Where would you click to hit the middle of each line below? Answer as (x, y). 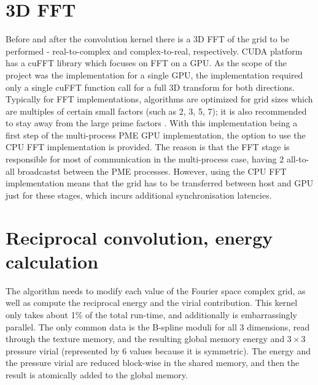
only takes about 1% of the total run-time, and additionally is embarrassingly (151, 314)
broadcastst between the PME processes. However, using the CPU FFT (152, 171)
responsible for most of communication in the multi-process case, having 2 (145, 159)
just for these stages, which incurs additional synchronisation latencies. (139, 195)
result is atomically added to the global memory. (97, 374)
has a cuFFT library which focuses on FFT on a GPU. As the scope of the (146, 63)
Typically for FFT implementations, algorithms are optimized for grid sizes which (159, 99)
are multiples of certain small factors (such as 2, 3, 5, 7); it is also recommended (156, 111)
